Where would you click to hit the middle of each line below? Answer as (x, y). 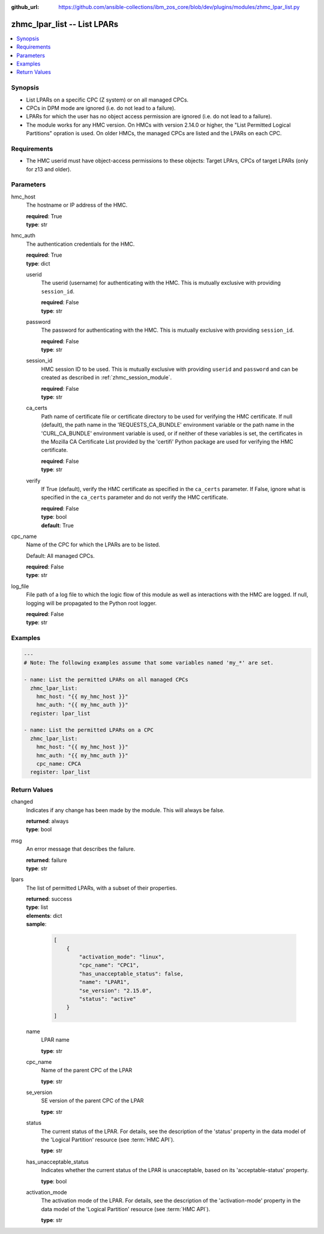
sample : (36, 924)
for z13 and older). (49, 169)
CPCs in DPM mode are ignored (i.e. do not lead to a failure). (101, 108)
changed (22, 802)
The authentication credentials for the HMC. (80, 244)
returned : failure (46, 860)
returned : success (49, 899)
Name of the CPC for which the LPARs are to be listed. (93, 545)
